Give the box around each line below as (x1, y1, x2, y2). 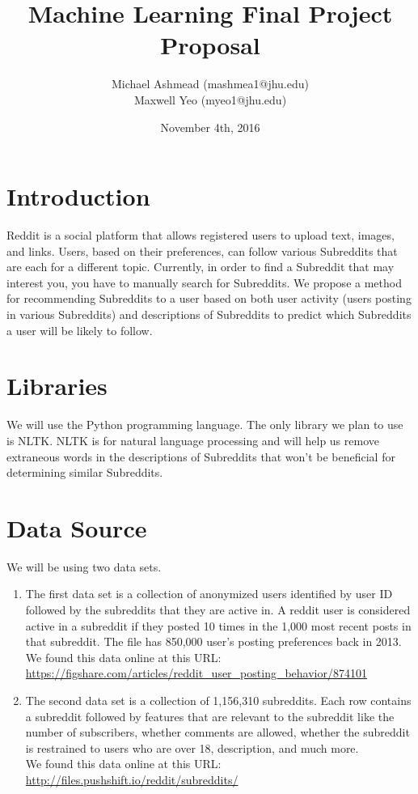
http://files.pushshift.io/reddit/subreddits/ (25, 771, 239, 788)
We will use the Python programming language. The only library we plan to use (6, 416, 403, 433)
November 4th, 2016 (160, 118, 260, 135)
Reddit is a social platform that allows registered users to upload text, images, (6, 227, 395, 244)
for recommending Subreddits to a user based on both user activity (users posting (6, 290, 412, 307)
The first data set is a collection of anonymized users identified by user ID (25, 585, 393, 602)
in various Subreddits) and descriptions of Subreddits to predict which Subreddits (6, 306, 412, 322)
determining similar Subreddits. (6, 464, 163, 481)
